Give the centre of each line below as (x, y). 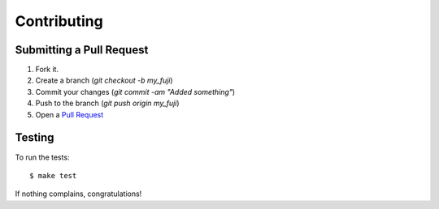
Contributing (59, 21)
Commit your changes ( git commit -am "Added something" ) (135, 92)
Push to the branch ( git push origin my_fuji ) (107, 103)
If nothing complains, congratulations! (78, 194)
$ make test (53, 175)
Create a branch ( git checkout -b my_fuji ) (104, 80)
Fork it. (47, 70)
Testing (35, 138)
